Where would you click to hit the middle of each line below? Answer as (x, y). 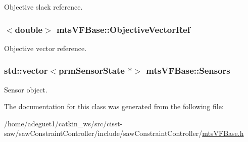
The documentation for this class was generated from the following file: (114, 106)
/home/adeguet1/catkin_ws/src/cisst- (63, 123)
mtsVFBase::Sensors (188, 70)
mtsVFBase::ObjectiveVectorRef (123, 29)
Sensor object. (26, 89)
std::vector (26, 70)
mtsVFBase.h (223, 133)
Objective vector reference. (45, 48)
